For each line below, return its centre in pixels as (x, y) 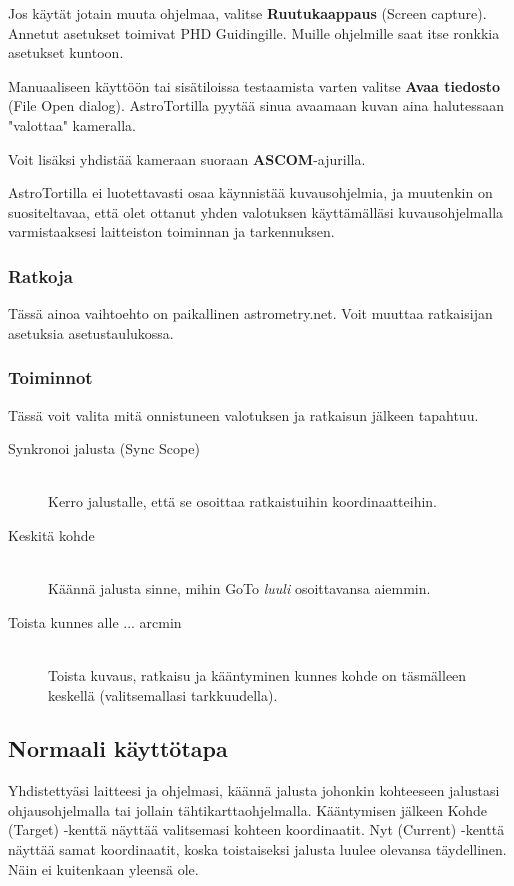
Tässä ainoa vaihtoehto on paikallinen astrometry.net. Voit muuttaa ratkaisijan (250, 313)
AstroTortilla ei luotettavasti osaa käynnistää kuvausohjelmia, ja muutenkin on (250, 192)
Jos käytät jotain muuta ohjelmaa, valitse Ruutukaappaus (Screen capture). (247, 13)
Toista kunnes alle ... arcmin (95, 621)
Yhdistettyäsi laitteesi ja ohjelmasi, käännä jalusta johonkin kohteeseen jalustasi (254, 790)
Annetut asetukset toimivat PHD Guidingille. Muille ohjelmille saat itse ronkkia (254, 32)
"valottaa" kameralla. (72, 124)
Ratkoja (40, 275)
